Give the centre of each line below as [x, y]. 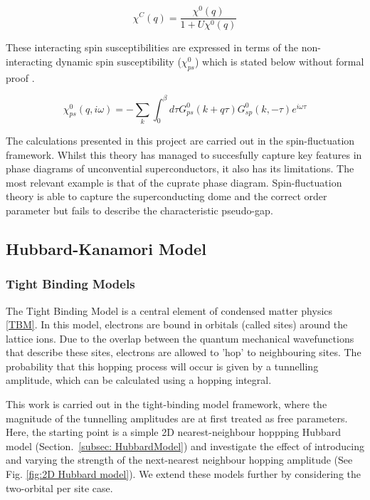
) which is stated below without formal [279, 61]
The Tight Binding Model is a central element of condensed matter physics [169, 310]
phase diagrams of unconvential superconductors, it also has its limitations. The [180, 168]
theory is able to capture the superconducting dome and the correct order [166, 196]
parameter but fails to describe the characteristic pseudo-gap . [139, 210]
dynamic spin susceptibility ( [118, 61]
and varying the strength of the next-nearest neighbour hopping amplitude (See [179, 460]
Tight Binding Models [70, 284]
